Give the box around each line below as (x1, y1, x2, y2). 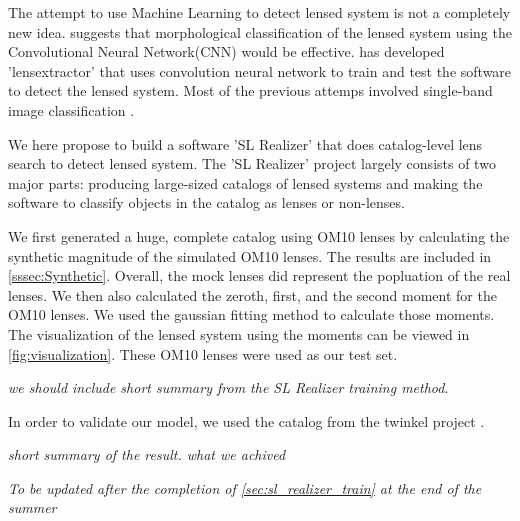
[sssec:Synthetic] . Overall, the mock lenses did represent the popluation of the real (8, 265, 511, 286)
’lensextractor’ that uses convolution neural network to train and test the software (8, 60, 512, 81)
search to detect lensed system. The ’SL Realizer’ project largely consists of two (8, 153, 496, 174)
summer (8, 497, 57, 518)
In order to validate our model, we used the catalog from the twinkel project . (8, 410, 485, 431)
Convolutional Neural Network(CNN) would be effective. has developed (8, 41, 445, 62)
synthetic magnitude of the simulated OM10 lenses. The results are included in (8, 245, 492, 266)
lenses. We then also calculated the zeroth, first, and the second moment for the (8, 284, 497, 305)
